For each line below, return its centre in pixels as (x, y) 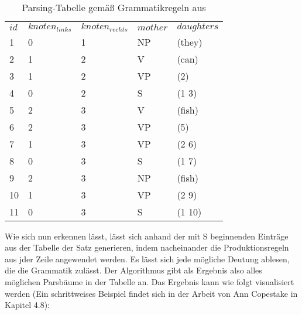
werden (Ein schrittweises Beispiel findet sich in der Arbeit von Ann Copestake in (151, 293)
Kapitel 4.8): (28, 305)
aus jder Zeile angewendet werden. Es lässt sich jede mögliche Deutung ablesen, (147, 258)
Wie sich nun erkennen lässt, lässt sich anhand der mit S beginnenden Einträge (147, 236)
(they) (190, 42)
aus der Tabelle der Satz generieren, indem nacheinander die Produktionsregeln (147, 247)
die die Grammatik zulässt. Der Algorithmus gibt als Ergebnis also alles (133, 270)
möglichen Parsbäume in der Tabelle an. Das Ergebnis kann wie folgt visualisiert (150, 282)
